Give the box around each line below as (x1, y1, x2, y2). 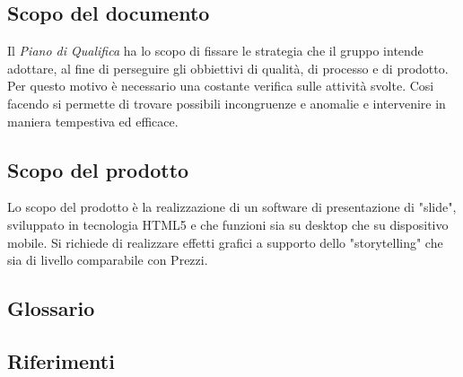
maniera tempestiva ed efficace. (7, 111, 179, 130)
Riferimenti (7, 346, 115, 374)
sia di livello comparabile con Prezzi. (7, 250, 208, 269)
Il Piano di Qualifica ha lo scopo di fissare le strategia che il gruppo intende (7, 41, 424, 60)
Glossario (7, 294, 95, 322)
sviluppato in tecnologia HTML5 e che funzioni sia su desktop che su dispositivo (7, 215, 449, 233)
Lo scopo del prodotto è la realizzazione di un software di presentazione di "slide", (7, 197, 457, 216)
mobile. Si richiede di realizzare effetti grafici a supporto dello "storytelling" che (7, 232, 443, 251)
